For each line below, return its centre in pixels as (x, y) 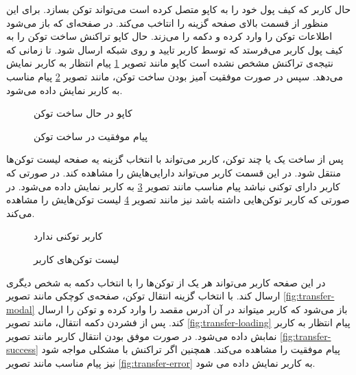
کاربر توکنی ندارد (68, 236)
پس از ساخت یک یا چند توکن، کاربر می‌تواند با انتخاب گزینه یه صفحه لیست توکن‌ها (175, 159)
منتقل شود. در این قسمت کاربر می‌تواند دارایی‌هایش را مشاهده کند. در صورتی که (174, 172)
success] (22, 349)
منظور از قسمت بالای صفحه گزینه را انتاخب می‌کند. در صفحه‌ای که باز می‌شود (167, 22)
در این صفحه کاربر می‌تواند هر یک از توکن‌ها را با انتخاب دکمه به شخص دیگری (166, 282)
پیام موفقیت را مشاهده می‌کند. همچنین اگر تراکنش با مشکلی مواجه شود (191, 349)
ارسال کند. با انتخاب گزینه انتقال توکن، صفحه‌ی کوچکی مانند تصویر (143, 296)
